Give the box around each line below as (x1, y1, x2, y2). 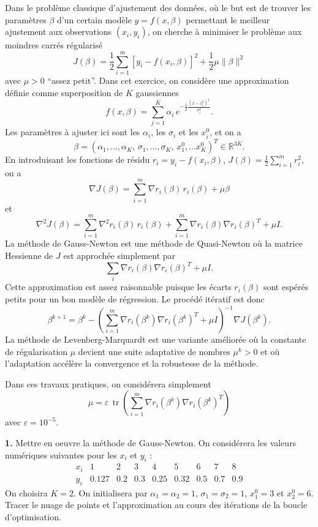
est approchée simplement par (63, 249, 176, 261)
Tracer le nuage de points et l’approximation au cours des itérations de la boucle (5, 498, 308, 511)
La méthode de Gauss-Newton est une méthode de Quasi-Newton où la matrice (5, 237, 303, 250)
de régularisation (5, 345, 68, 357)
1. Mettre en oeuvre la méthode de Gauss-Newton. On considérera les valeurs (5, 436, 297, 449)
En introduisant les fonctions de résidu (5, 153, 150, 166)
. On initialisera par (73, 486, 148, 499)
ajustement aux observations (5, 25, 112, 38)
